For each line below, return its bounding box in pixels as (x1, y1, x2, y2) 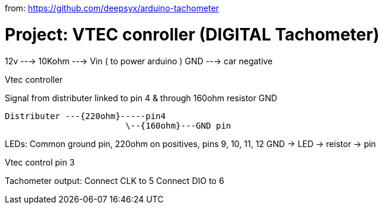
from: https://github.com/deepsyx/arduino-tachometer (5, 3, 219, 13)
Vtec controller (5, 74, 63, 85)
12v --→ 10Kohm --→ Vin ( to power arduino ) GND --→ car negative (5, 55, 273, 66)
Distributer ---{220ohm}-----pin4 (5, 111, 166, 121)
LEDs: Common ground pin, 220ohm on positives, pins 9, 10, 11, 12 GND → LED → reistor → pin (5, 138, 376, 149)
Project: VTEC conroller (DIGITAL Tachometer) (5, 24, 379, 45)
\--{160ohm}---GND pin (125, 120, 231, 130)
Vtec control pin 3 (5, 157, 75, 167)
